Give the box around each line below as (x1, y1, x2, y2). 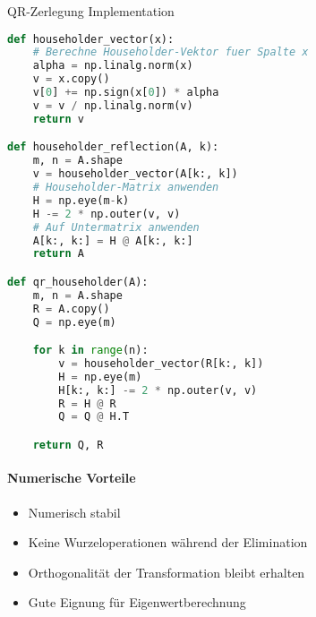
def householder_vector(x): (7, 32, 175, 46)
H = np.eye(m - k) (32, 193, 130, 207)
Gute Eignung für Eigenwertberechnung (28, 593, 246, 612)
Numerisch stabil (28, 502, 121, 521)
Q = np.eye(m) (32, 315, 116, 329)
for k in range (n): (32, 344, 149, 357)
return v (32, 112, 84, 125)
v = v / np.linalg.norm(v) (32, 99, 193, 112)
